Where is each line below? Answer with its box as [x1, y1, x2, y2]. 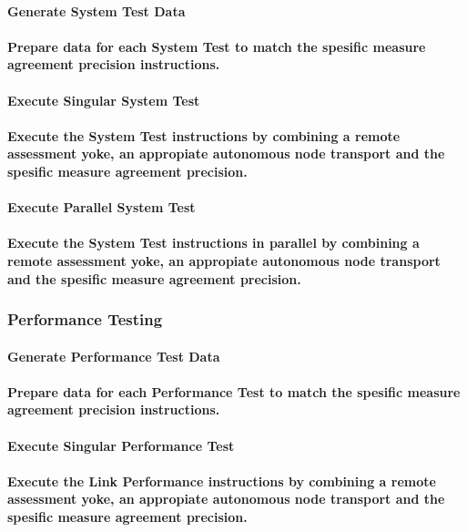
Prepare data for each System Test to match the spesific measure [7, 36, 426, 56]
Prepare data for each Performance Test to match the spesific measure [7, 382, 461, 401]
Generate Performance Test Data [7, 346, 220, 365]
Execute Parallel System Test [7, 198, 196, 217]
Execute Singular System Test [7, 90, 200, 109]
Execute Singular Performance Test [7, 435, 235, 455]
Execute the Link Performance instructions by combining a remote [7, 471, 436, 490]
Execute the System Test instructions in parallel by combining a [7, 233, 420, 252]
